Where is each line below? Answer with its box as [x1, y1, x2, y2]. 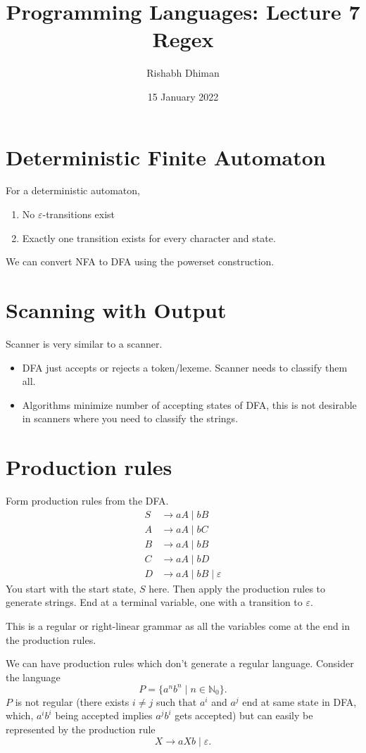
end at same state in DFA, [242, 694, 357, 709]
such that [156, 694, 197, 709]
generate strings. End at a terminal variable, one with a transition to [6, 595, 303, 609]
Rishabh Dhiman [146, 65, 220, 80]
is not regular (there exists [15, 694, 130, 709]
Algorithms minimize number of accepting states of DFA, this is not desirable [22, 397, 357, 412]
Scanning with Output [6, 296, 227, 324]
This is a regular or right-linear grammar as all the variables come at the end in [6, 618, 351, 633]
